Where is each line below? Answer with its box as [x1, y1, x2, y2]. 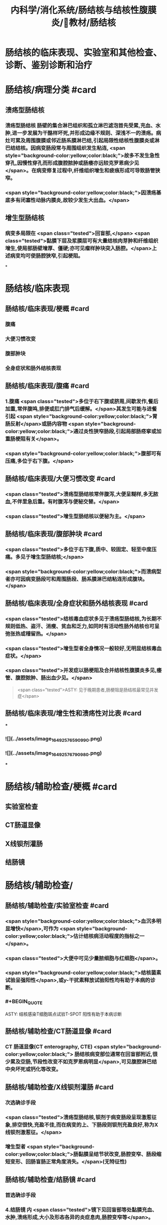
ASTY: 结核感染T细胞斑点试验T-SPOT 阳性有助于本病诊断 [5, 1011, 122, 1017]
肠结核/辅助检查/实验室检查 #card [5, 901, 109, 910]
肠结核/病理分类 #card [5, 84, 97, 95]
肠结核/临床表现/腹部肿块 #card [5, 530, 102, 538]
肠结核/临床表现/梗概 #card [5, 304, 89, 313]
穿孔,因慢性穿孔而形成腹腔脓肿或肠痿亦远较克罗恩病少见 [5, 159, 139, 166]
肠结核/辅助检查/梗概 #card [5, 781, 117, 792]
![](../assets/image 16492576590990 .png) [5, 735, 102, 743]
